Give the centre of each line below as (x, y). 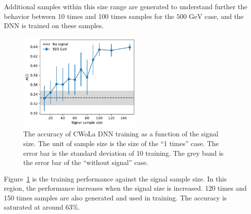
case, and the (224, 16)
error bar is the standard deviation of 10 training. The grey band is (124, 153)
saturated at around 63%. (42, 207)
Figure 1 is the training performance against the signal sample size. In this (115, 178)
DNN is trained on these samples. (54, 25)
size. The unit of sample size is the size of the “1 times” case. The (121, 143)
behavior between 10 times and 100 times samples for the (89, 16)
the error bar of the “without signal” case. (86, 162)
